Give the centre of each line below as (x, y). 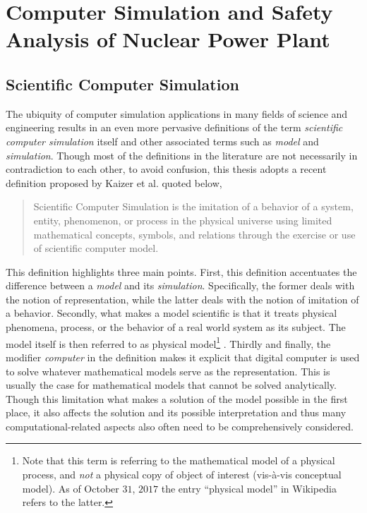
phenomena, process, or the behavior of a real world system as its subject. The (176, 327)
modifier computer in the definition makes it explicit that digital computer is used (183, 357)
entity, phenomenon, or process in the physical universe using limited (183, 220)
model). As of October (71, 488)
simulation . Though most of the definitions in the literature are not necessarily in (182, 155)
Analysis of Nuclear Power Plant (168, 39)
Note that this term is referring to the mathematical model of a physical (179, 460)
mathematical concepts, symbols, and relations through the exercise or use (194, 234)
